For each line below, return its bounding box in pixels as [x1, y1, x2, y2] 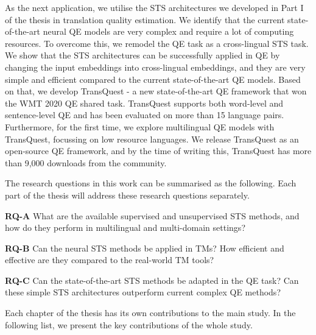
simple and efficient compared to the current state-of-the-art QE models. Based [5, 72, 301, 85]
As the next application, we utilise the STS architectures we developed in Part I [5, 1, 304, 13]
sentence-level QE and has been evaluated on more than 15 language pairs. [5, 108, 284, 121]
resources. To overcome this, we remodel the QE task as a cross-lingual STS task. [5, 37, 309, 49]
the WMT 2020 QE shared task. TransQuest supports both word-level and [5, 96, 284, 109]
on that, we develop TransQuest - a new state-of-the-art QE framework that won [5, 85, 307, 97]
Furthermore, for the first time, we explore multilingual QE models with [5, 120, 275, 133]
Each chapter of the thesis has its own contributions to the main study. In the [5, 306, 296, 319]
